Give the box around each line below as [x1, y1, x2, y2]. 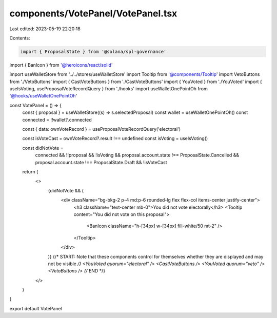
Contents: [9, 35, 30, 41]
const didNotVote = [22, 145, 64, 151]
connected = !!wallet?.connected [22, 116, 92, 123]
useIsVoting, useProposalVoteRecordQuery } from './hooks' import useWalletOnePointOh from [9, 86, 208, 92]
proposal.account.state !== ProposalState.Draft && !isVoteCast [35, 159, 167, 165]
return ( [22, 168, 38, 174]
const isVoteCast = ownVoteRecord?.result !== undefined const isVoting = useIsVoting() [22, 135, 208, 142]
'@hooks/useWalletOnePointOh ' [9, 93, 77, 99]
